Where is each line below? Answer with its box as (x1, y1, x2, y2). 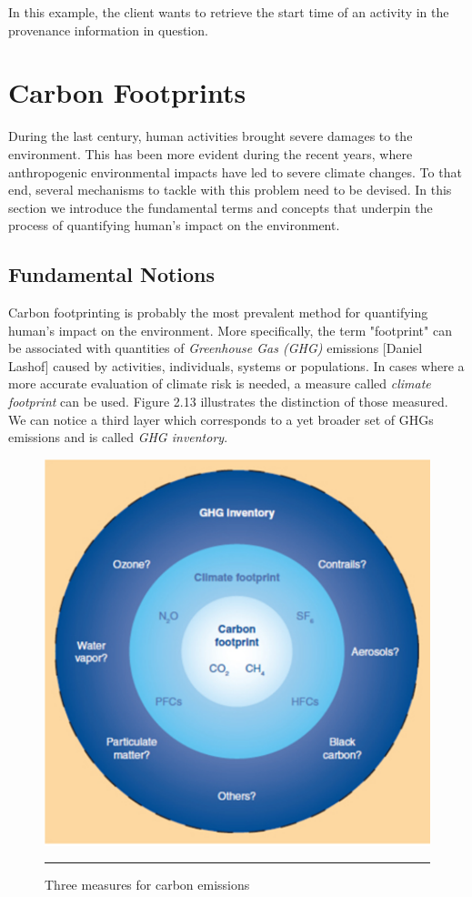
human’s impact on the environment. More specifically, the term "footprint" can (8, 320, 452, 339)
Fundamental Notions (8, 260, 216, 288)
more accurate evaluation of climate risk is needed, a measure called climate (8, 374, 431, 393)
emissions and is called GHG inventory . (8, 428, 228, 447)
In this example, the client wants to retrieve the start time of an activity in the (8, 3, 449, 21)
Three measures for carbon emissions (45, 875, 250, 894)
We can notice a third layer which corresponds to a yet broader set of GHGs (8, 409, 434, 428)
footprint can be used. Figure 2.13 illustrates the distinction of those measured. (8, 392, 448, 411)
